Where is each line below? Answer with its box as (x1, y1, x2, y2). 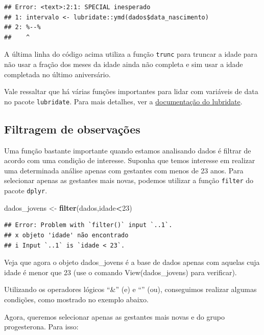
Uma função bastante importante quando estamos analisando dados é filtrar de (4, 145, 251, 155)
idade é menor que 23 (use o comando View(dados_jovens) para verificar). (4, 266, 237, 277)
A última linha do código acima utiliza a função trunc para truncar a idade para (4, 49, 258, 59)
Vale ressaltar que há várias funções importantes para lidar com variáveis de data (4, 86, 258, 97)
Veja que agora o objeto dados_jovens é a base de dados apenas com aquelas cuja (4, 257, 260, 267)
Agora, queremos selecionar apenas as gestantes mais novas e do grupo (4, 311, 225, 322)
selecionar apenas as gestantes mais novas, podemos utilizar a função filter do (4, 175, 254, 186)
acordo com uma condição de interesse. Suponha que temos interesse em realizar (4, 155, 255, 166)
